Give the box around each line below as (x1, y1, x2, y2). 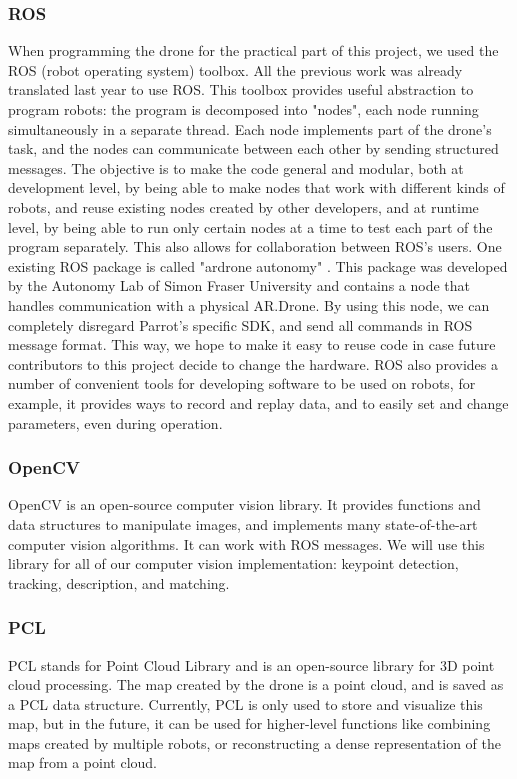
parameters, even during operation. (8, 412, 223, 433)
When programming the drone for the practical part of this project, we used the (8, 40, 499, 61)
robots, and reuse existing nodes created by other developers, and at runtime (8, 196, 479, 217)
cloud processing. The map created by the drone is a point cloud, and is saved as (8, 674, 504, 695)
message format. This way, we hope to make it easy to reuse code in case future (8, 334, 496, 355)
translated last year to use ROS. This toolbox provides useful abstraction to (8, 79, 474, 100)
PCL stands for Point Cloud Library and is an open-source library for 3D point (8, 654, 495, 675)
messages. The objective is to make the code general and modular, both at (8, 157, 464, 178)
